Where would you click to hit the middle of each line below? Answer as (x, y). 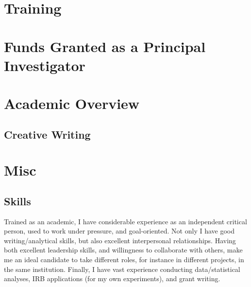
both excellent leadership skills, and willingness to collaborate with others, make (123, 250)
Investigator (45, 65)
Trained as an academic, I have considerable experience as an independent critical (125, 221)
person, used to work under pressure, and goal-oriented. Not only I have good (119, 231)
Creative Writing (47, 134)
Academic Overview (72, 103)
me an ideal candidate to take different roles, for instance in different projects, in (124, 260)
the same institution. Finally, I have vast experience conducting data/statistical (122, 269)
